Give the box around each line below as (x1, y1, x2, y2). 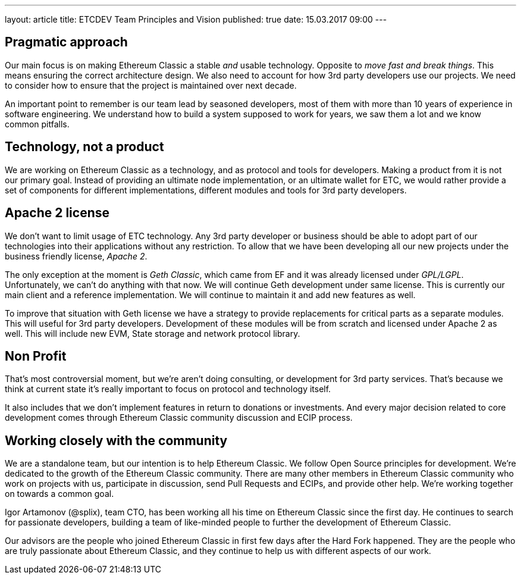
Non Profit (5, 348, 67, 364)
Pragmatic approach (5, 35, 128, 50)
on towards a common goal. (5, 489, 114, 499)
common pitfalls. (5, 118, 70, 129)
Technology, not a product (5, 139, 164, 155)
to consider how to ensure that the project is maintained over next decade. (5, 80, 297, 90)
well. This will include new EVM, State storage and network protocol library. (5, 328, 300, 339)
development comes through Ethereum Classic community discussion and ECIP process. (5, 412, 353, 423)
